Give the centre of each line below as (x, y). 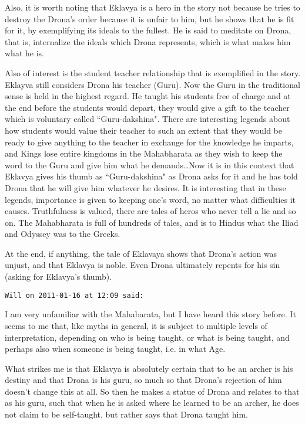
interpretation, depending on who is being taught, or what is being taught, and (147, 337)
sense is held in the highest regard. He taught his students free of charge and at (148, 96)
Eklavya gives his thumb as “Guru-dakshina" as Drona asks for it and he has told (151, 176)
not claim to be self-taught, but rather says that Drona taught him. (126, 414)
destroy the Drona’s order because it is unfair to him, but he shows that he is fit (150, 18)
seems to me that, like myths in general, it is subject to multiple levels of (136, 325)
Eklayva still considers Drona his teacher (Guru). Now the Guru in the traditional (152, 84)
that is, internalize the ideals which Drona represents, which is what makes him (148, 41)
